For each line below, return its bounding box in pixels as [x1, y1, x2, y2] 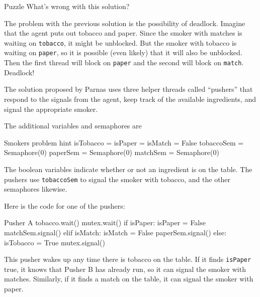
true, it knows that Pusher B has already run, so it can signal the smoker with [4, 263, 246, 274]
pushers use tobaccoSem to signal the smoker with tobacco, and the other [4, 174, 231, 184]
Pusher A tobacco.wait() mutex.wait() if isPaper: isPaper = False [4, 217, 206, 228]
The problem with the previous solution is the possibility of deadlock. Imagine [4, 18, 245, 28]
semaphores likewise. [4, 184, 67, 194]
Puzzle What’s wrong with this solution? [4, 1, 130, 11]
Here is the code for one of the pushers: [4, 200, 125, 211]
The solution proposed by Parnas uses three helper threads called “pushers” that [4, 84, 253, 94]
